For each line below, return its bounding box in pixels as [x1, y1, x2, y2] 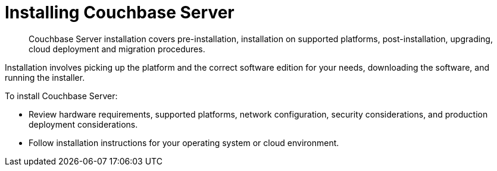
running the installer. [5, 72, 85, 83]
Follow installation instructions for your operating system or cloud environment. [29, 137, 339, 148]
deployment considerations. [29, 119, 138, 129]
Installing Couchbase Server [5, 2, 235, 23]
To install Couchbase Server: [5, 90, 118, 101]
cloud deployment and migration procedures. [29, 43, 205, 54]
